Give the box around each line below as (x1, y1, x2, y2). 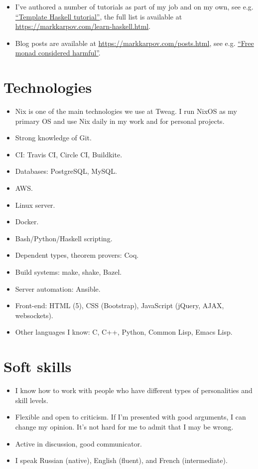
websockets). (15, 310, 53, 320)
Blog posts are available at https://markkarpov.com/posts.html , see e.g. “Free (15, 37, 254, 48)
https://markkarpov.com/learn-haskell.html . (15, 21, 151, 31)
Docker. (15, 216, 39, 227)
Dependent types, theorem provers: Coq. (15, 250, 139, 260)
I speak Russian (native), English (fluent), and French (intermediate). (15, 455, 228, 466)
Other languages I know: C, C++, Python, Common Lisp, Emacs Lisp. (15, 327, 233, 337)
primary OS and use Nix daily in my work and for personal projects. (15, 115, 225, 126)
